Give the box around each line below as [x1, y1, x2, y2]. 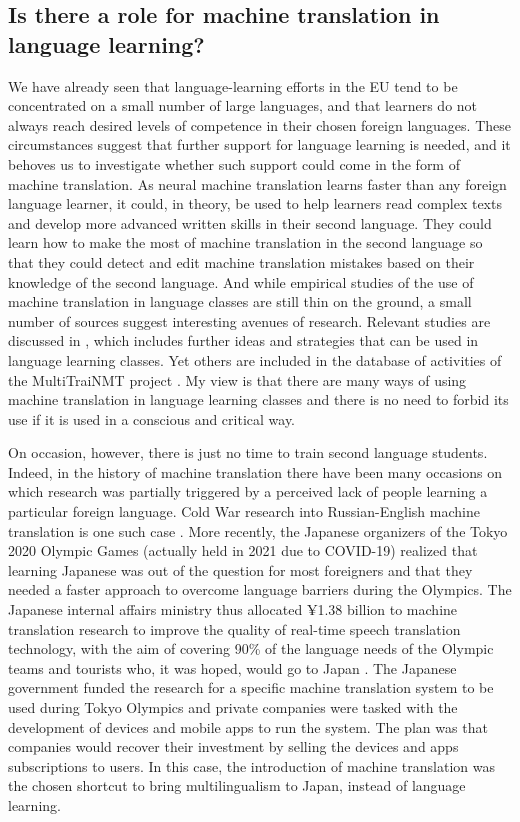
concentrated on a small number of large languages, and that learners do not [8, 95, 478, 116]
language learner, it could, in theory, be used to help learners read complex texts [8, 193, 502, 214]
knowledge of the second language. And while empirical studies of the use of [8, 271, 474, 292]
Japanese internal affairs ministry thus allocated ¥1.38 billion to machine [8, 599, 458, 620]
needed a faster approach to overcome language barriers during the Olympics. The [8, 579, 512, 600]
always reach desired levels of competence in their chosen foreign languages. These [8, 114, 511, 135]
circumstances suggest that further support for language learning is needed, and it [8, 134, 511, 155]
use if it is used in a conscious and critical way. [8, 408, 296, 429]
